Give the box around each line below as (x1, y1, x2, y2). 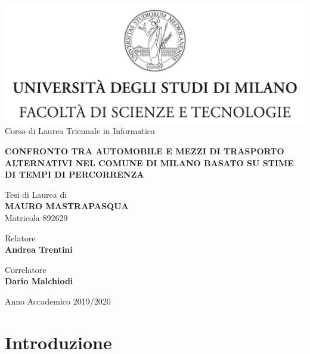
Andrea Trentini (5, 243, 73, 256)
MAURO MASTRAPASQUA (5, 200, 129, 212)
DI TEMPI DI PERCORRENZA (5, 168, 144, 181)
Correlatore (5, 263, 46, 275)
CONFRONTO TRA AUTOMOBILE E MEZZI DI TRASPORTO (5, 145, 284, 157)
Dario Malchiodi (5, 275, 73, 287)
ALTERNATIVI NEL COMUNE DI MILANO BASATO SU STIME (5, 156, 294, 169)
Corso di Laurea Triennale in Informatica (5, 125, 156, 137)
